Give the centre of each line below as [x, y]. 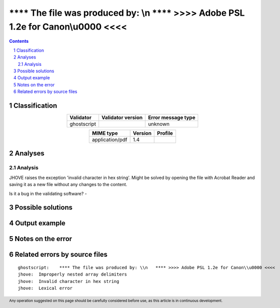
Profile [165, 133]
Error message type [172, 117]
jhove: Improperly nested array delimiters [73, 275]
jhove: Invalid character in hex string [69, 281]
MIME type [105, 133]
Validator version [122, 117]
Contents [19, 41]
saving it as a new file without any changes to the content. [68, 185]
